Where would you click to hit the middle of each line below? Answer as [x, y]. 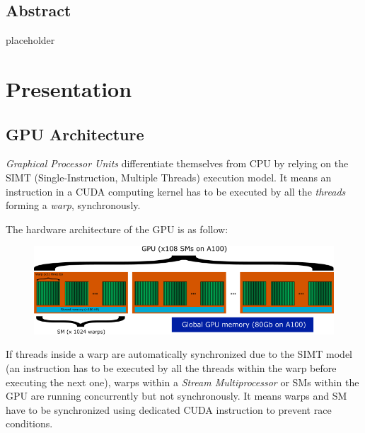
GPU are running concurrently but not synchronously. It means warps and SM [176, 396]
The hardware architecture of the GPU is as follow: [117, 229]
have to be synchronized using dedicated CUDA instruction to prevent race [169, 409]
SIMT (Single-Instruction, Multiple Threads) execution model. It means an [169, 177]
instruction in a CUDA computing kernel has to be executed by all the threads [176, 191]
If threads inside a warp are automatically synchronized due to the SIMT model [179, 354]
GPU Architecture [75, 134]
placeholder [30, 40]
